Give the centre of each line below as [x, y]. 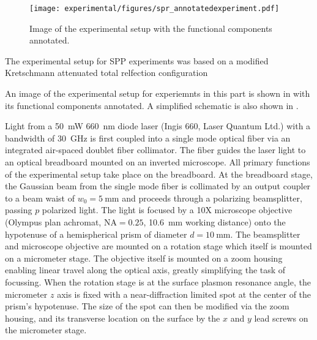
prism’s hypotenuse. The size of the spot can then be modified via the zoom [147, 306]
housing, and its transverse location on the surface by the [113, 318]
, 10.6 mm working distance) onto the [214, 221]
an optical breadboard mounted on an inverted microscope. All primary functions [158, 162]
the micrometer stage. [46, 330]
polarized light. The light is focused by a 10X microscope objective [167, 210]
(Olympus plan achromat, [53, 221]
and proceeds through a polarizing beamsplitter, [212, 198]
